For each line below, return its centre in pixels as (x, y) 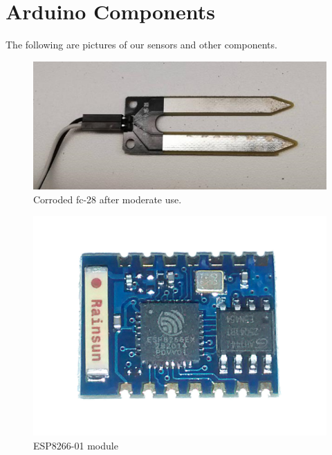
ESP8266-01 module (76, 445)
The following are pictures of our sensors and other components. (141, 45)
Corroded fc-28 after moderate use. (108, 199)
